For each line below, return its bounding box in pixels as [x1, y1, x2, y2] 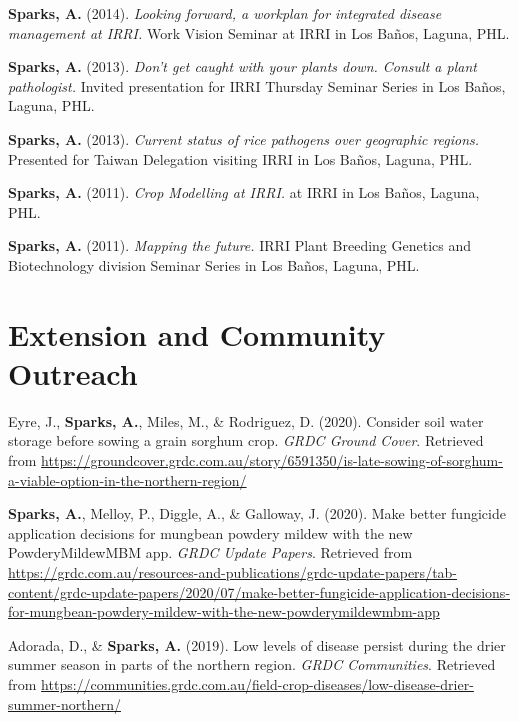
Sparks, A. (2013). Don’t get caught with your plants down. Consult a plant [8, 56, 477, 77]
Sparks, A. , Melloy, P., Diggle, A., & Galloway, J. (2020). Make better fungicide [8, 503, 506, 524]
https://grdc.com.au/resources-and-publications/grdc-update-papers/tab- [8, 562, 458, 582]
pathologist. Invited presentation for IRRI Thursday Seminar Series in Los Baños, [8, 75, 506, 96]
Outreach [8, 352, 138, 393]
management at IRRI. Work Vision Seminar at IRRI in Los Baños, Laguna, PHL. [8, 22, 510, 43]
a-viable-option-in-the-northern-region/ [8, 469, 247, 490]
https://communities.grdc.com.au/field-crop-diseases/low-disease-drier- [41, 673, 474, 694]
